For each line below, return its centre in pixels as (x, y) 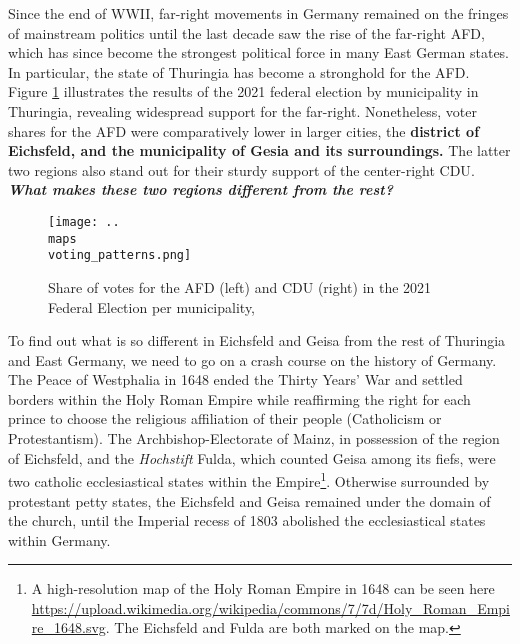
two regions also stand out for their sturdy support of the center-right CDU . (241, 169)
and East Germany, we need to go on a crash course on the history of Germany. (252, 359)
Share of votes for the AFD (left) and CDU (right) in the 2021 (240, 286)
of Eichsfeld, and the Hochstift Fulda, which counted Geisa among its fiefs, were (252, 457)
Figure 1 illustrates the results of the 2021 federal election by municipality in (243, 91)
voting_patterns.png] (120, 255)
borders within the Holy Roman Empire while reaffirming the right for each (239, 398)
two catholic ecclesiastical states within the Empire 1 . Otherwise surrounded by (249, 479)
